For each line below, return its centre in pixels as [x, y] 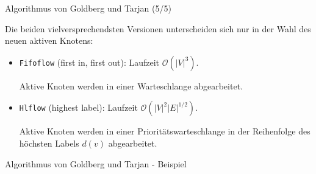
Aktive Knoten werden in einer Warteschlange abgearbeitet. [131, 85]
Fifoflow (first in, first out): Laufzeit [89, 62]
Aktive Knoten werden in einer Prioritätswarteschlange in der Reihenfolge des [165, 131]
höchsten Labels [49, 143]
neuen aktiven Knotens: [49, 40]
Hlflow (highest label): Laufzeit [78, 107]
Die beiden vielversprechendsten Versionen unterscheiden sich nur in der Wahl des [158, 28]
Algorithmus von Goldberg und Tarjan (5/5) [88, 8]
